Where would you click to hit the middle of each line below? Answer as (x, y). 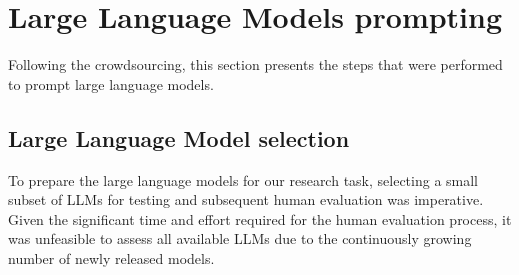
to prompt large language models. (111, 83)
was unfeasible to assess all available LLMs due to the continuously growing (240, 238)
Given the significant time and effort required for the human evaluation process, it (260, 218)
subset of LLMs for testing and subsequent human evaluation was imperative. (246, 199)
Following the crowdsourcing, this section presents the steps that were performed (255, 64)
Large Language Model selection (179, 137)
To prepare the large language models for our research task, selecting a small (243, 179)
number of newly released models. (111, 257)
